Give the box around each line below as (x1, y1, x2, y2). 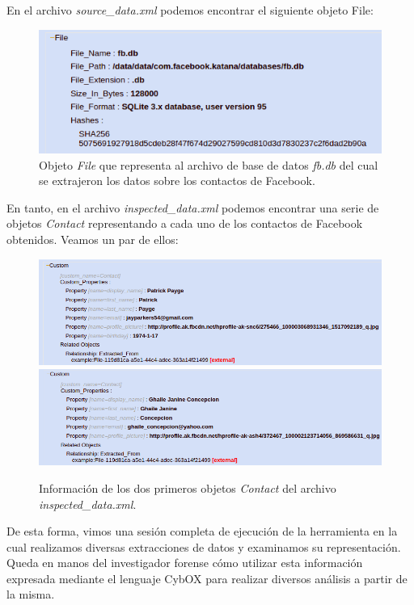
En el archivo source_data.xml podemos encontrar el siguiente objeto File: (6, 2, 374, 18)
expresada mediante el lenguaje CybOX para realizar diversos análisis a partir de (6, 569, 408, 586)
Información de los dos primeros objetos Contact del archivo (39, 479, 336, 496)
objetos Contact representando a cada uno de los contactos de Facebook (6, 215, 363, 232)
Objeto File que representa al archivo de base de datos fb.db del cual (39, 156, 378, 173)
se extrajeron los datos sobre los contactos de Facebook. (39, 172, 315, 189)
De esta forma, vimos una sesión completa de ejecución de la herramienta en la (6, 523, 398, 540)
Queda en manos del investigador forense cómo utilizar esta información (6, 554, 363, 571)
